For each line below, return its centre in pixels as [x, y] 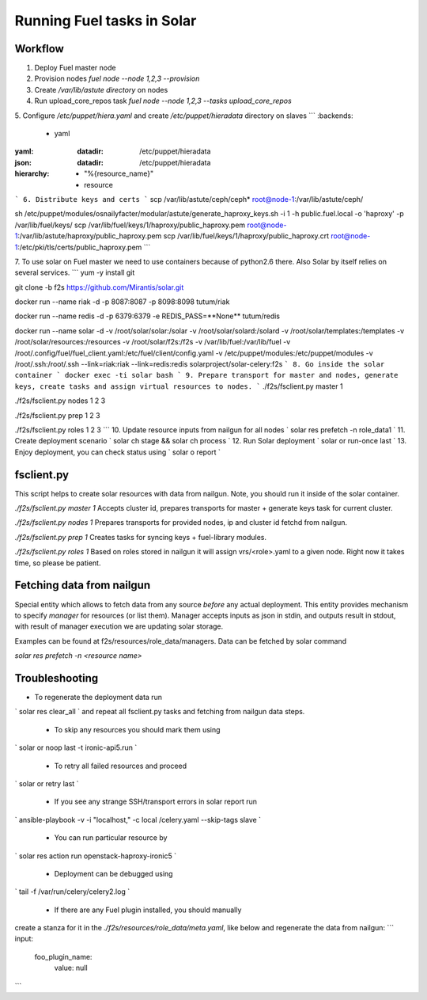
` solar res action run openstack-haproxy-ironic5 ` [96, 856]
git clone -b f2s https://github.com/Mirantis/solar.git [99, 287]
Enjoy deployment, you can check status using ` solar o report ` [118, 452]
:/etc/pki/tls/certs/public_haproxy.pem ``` [84, 247]
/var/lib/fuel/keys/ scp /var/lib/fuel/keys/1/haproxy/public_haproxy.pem [130, 225]
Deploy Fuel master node [75, 68]
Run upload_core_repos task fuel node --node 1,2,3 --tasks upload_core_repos [163, 101]
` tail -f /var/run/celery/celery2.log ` [72, 892]
